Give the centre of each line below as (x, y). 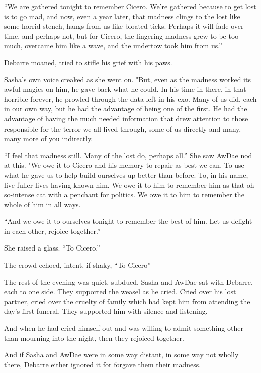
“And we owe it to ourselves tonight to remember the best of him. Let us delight (128, 221)
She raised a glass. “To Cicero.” (52, 248)
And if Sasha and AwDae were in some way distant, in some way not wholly (121, 355)
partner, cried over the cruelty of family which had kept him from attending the (127, 301)
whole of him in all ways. (42, 204)
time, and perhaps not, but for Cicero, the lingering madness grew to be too (121, 35)
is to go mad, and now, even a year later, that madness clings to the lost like (122, 16)
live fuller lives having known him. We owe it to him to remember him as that (124, 184)
